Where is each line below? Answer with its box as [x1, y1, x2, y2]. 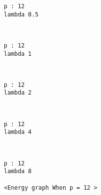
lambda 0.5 [4, 11, 39, 18]
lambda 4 [4, 129, 32, 136]
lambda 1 [4, 50, 32, 57]
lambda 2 [4, 89, 32, 97]
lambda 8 [4, 168, 32, 175]
